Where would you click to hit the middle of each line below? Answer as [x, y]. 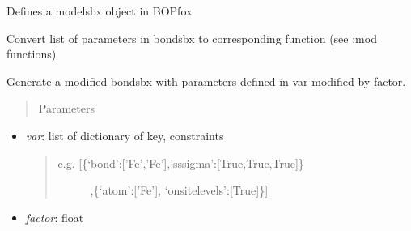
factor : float [55, 217]
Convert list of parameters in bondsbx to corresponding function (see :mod [192, 38]
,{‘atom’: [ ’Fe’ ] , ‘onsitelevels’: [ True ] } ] [179, 190]
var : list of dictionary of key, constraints [125, 135]
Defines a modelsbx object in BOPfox [100, 11]
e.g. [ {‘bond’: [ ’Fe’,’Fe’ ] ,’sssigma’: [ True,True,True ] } [181, 163]
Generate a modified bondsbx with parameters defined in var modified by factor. [206, 81]
